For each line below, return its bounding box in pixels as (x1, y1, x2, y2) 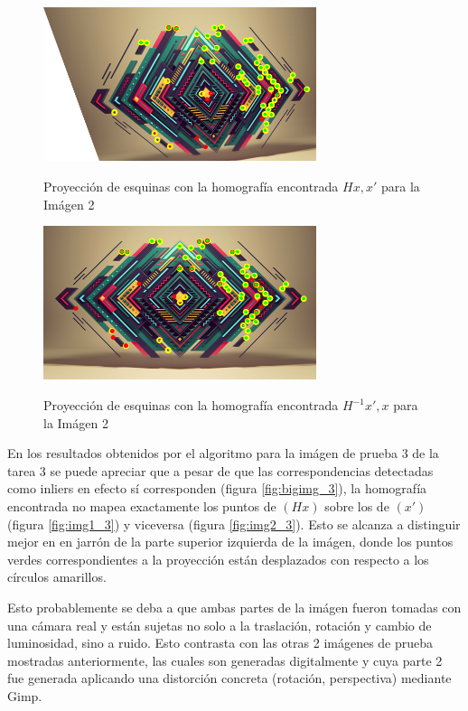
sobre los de (324, 497, 389, 515)
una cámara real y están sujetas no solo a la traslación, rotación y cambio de (7, 615, 432, 634)
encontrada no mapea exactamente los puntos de (7, 497, 276, 515)
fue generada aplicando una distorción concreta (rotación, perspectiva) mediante (7, 669, 452, 688)
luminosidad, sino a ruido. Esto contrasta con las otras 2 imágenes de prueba (7, 633, 434, 652)
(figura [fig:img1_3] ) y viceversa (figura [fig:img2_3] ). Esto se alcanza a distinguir (7, 514, 461, 533)
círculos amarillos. (7, 567, 107, 586)
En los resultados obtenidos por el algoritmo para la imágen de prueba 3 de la (7, 444, 439, 463)
